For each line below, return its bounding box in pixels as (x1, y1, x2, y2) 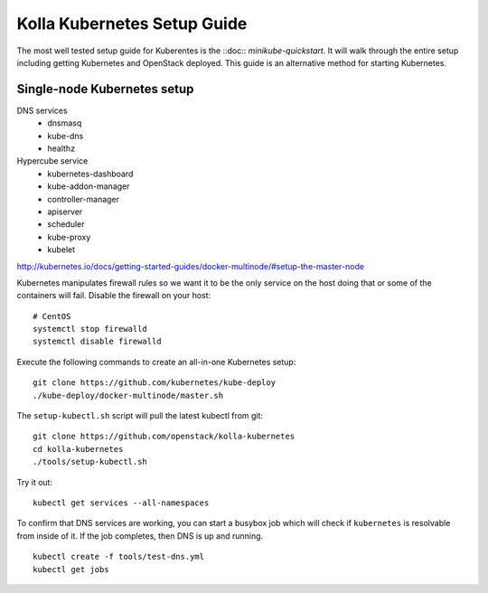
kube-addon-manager (47, 181, 130, 192)
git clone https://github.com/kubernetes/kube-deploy (33, 378, 276, 388)
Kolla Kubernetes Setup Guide (16, 14, 248, 33)
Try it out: (16, 476, 53, 487)
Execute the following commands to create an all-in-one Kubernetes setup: (16, 356, 296, 367)
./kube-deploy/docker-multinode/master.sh (33, 390, 224, 400)
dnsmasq (47, 118, 82, 128)
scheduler (47, 219, 85, 230)
